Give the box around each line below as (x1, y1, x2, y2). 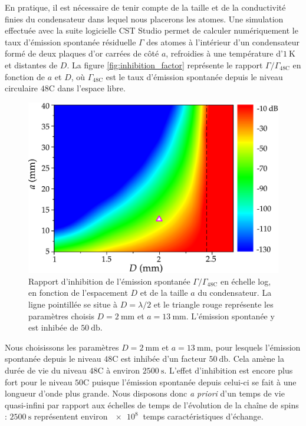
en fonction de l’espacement (28, 286, 128, 299)
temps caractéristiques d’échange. (143, 410, 264, 422)
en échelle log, (220, 275, 271, 287)
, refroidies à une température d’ (166, 47, 283, 60)
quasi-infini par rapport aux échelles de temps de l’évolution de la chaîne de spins (5, 398, 299, 411)
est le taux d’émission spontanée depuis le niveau (106, 70, 283, 82)
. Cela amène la (228, 352, 284, 365)
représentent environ (34, 410, 108, 422)
